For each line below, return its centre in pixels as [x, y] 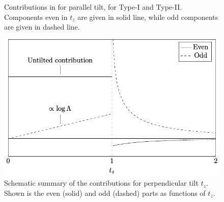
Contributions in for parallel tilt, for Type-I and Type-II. [93, 7]
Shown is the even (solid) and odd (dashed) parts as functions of [105, 193]
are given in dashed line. [42, 27]
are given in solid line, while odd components [148, 17]
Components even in [36, 17]
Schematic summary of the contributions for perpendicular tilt [101, 183]
